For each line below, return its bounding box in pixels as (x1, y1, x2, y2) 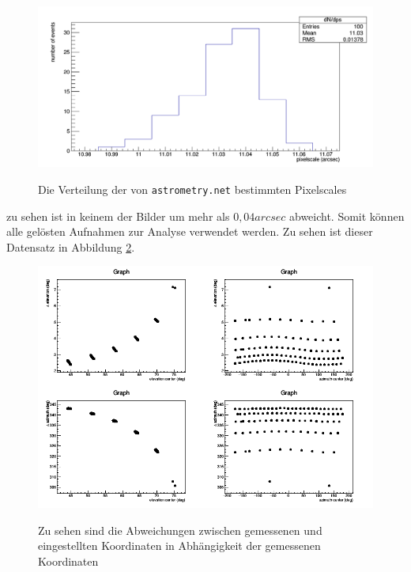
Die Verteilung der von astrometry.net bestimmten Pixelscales (38, 180, 347, 197)
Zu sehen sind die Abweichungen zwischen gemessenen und (38, 521, 322, 538)
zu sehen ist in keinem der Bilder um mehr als (6, 207, 230, 224)
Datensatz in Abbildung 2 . (6, 238, 135, 255)
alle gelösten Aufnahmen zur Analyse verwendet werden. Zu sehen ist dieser (6, 223, 373, 240)
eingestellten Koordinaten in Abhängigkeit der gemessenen (38, 537, 321, 554)
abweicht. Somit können (288, 207, 405, 224)
